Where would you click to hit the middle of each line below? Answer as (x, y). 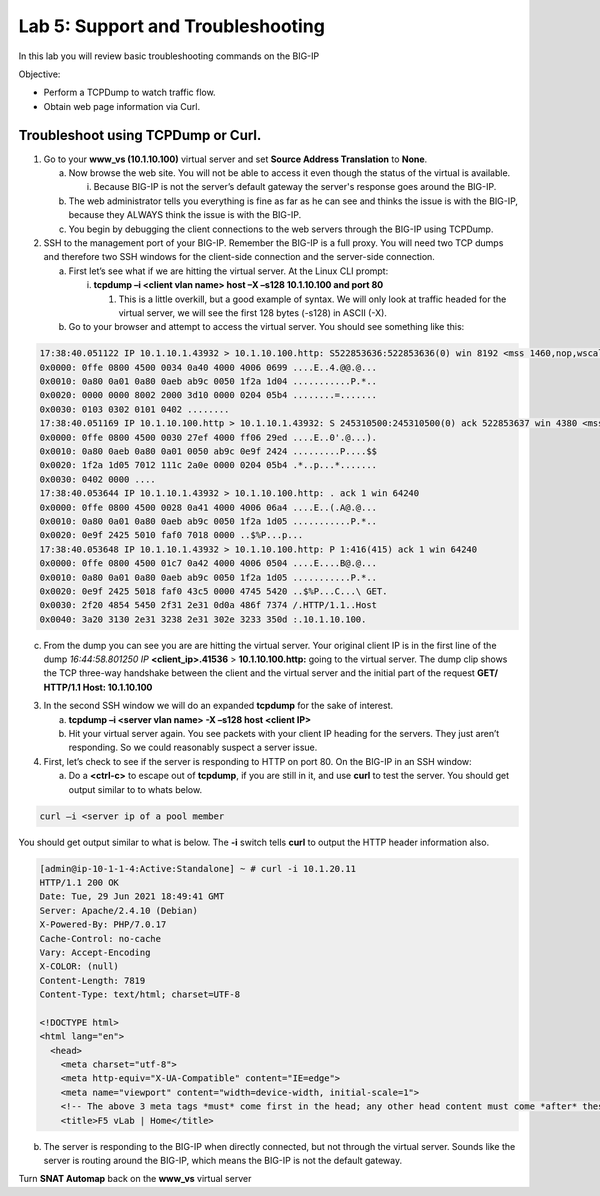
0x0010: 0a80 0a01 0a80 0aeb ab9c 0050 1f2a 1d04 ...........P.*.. (208, 381)
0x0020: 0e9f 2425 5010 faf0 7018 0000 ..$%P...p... (171, 535)
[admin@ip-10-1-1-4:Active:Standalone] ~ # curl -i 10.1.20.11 (198, 868)
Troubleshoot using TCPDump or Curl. (140, 135)
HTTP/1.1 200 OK (79, 882)
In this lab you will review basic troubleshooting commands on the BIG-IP (169, 56)
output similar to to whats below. (135, 789)
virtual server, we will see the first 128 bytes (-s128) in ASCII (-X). (252, 312)
